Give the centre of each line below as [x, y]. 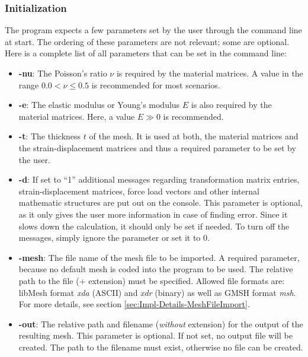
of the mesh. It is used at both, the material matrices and [194, 136]
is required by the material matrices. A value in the [210, 73]
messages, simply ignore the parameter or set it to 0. [114, 238]
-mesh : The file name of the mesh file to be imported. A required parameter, [159, 257]
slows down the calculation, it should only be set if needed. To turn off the [154, 226]
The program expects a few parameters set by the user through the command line [153, 30]
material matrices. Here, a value [77, 116]
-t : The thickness [50, 136]
